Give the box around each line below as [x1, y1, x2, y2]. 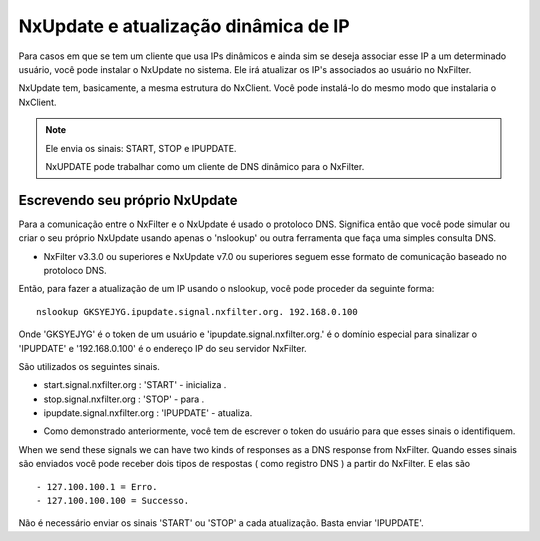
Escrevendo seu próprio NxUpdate [18, 191, 239, 209]
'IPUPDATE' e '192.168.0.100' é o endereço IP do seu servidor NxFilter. [18, 342, 307, 354]
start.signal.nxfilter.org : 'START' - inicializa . [43, 379, 227, 391]
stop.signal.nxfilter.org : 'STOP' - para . [43, 393, 205, 405]
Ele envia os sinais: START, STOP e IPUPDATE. [45, 142, 237, 154]
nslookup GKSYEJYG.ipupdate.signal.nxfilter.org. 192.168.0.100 [36, 306, 359, 317]
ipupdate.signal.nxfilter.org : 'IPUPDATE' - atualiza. [43, 407, 253, 419]
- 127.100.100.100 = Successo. [36, 495, 190, 507]
